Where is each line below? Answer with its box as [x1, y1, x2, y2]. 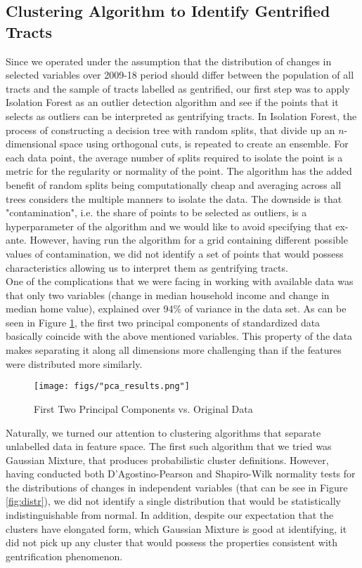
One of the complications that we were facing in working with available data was [6, 274, 354, 289]
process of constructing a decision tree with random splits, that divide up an [6, 122, 335, 137]
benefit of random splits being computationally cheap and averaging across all [6, 177, 342, 192]
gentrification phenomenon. [6, 548, 123, 563]
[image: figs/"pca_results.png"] [34, 381, 190, 392]
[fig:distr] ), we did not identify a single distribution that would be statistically [6, 494, 341, 508]
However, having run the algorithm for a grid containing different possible [30, 232, 348, 247]
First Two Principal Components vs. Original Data [34, 401, 253, 416]
